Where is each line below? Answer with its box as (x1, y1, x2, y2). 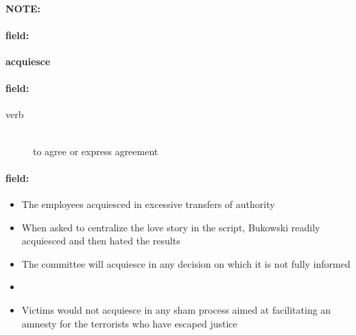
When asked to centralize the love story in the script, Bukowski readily (21, 220, 320, 234)
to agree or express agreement (33, 143, 158, 158)
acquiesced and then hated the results (21, 233, 180, 248)
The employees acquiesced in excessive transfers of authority (21, 196, 275, 211)
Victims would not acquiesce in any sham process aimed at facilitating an (21, 302, 331, 316)
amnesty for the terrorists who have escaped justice (21, 316, 237, 330)
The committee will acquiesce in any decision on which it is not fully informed (21, 256, 351, 270)
